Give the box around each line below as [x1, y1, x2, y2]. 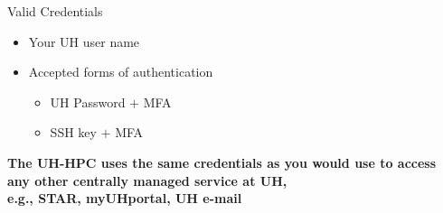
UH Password [50, 92, 126, 111]
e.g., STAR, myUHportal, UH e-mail [7, 189, 242, 208]
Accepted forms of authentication [28, 62, 213, 81]
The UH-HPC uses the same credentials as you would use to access [7, 153, 437, 171]
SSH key [50, 123, 97, 142]
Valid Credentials [7, 2, 103, 20]
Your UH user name [28, 32, 140, 51]
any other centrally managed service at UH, [7, 171, 287, 190]
